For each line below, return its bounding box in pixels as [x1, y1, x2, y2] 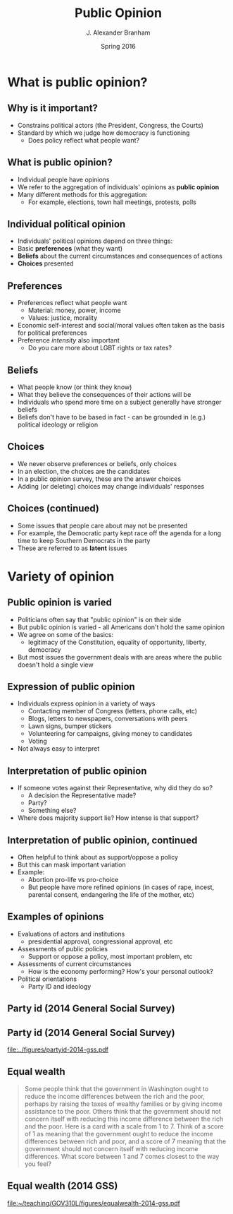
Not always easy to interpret [17, 744, 100, 753]
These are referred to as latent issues [17, 544, 128, 552]
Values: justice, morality [27, 314, 98, 322]
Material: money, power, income [27, 306, 121, 315]
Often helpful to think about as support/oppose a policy [17, 853, 178, 862]
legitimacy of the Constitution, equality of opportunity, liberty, [27, 638, 206, 646]
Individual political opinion [7, 218, 126, 230]
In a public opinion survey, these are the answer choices [17, 475, 182, 483]
